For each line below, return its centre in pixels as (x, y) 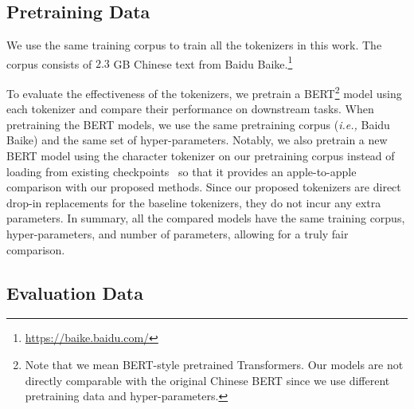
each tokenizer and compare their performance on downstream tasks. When (190, 109)
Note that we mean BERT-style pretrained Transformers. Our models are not (214, 365)
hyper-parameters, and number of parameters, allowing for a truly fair (178, 234)
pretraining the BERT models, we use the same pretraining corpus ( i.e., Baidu (198, 124)
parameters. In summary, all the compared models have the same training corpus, (206, 218)
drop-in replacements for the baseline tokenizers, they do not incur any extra (194, 202)
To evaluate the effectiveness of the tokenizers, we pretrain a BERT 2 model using (204, 92)
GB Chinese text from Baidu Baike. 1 (203, 62)
